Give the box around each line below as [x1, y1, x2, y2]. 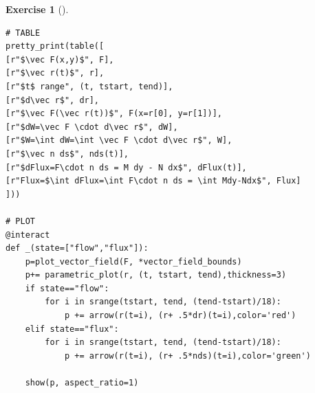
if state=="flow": [25, 283, 109, 293]
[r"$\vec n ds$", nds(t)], [6, 148, 129, 159]
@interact [6, 229, 50, 240]
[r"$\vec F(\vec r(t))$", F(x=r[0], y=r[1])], [6, 109, 222, 119]
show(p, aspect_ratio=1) [25, 378, 139, 388]
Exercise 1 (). [6, 2, 69, 16]
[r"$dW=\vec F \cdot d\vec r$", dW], [6, 122, 178, 132]
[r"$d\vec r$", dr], [6, 95, 100, 105]
